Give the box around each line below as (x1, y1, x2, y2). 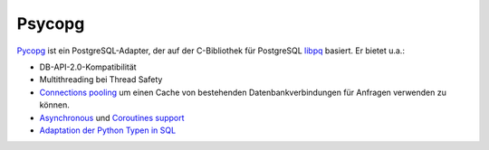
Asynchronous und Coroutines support (39, 112, 185, 123)
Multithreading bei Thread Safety (39, 74, 163, 85)
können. (39, 99, 70, 110)
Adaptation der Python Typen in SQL (39, 125, 177, 136)
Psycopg (16, 14, 85, 33)
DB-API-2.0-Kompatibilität (39, 61, 137, 72)
